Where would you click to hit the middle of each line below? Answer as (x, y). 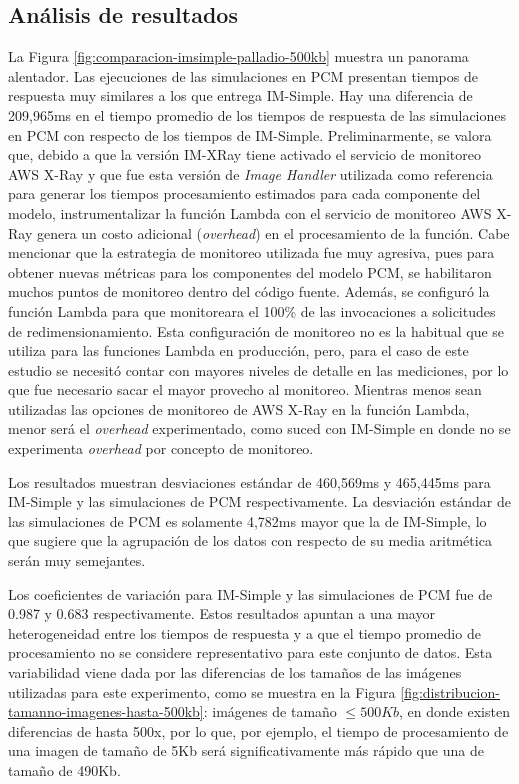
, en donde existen (454, 711)
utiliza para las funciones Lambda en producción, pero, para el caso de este (238, 350)
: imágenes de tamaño (270, 711)
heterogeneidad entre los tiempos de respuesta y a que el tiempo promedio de (244, 632)
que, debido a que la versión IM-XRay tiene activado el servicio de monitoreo (244, 154)
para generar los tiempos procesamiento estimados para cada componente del (244, 193)
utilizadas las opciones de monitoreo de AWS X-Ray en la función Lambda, (239, 408)
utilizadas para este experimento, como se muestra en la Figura (202, 691)
